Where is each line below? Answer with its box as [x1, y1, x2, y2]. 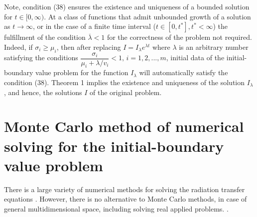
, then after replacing [56, 41, 121, 52]
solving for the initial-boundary [4, 135, 224, 156]
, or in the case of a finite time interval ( [32, 21, 156, 31]
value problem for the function [35, 67, 128, 78]
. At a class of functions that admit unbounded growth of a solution [44, 11, 251, 21]
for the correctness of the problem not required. [107, 32, 252, 42]
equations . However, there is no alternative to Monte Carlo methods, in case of [4, 194, 247, 204]
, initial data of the [166, 52, 225, 63]
